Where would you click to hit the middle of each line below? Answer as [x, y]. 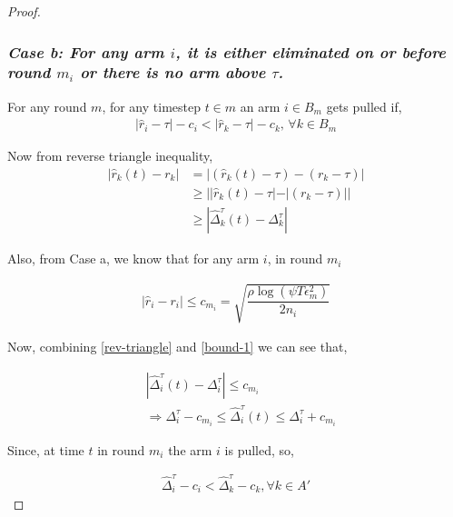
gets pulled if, [364, 106]
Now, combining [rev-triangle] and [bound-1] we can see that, [177, 347]
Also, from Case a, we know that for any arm [133, 258]
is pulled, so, [259, 449]
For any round [47, 106]
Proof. [24, 11]
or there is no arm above [173, 72]
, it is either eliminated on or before [311, 51]
